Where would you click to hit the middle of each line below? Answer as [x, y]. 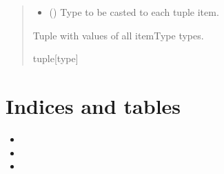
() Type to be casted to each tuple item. [134, 12]
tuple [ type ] [55, 58]
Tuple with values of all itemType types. [118, 35]
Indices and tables [93, 105]
